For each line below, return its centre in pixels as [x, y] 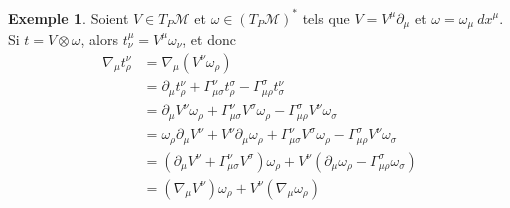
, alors [99, 38]
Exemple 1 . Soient [68, 17]
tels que [326, 17]
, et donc [209, 38]
